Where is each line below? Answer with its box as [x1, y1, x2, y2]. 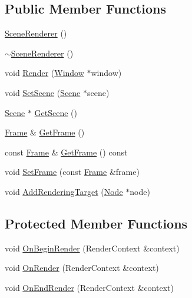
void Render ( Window [5, 67, 84, 79]
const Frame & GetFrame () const [5, 145, 128, 158]
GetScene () [34, 106, 77, 118]
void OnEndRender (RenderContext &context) [5, 281, 174, 293]
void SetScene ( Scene [5, 86, 81, 98]
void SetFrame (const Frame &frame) [5, 165, 140, 178]
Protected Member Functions [5, 214, 188, 232]
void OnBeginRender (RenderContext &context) [5, 241, 180, 254]
